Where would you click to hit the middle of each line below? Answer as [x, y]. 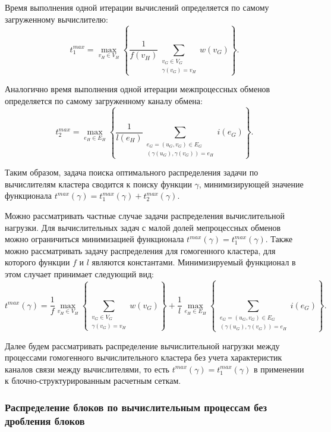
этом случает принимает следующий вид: [79, 273]
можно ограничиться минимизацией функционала [94, 239]
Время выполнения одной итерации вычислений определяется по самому [137, 7]
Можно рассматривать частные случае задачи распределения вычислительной [145, 215]
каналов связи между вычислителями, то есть [87, 369]
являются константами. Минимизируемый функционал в [194, 262]
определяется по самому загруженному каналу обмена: [104, 100]
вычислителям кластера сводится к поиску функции [98, 184]
